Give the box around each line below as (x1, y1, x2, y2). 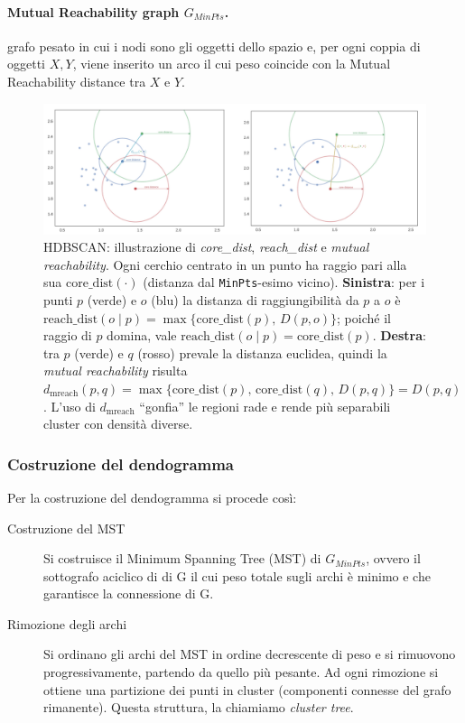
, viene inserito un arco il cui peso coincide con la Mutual (72, 54, 391, 73)
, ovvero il (366, 549, 421, 568)
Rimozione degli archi (7, 614, 127, 633)
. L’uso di (43, 396, 96, 415)
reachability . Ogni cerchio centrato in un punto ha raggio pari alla (43, 255, 407, 273)
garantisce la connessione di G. (43, 584, 214, 603)
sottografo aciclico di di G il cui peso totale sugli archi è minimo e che (43, 566, 431, 585)
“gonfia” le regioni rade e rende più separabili (139, 396, 391, 415)
